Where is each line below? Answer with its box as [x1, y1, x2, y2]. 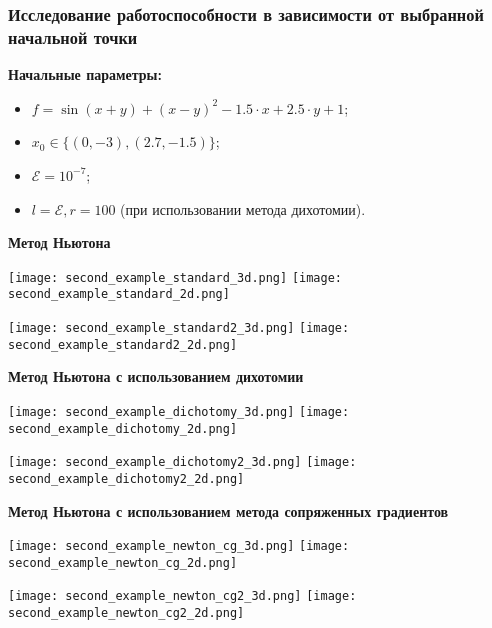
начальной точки [8, 24, 138, 49]
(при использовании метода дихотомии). [120, 198, 366, 219]
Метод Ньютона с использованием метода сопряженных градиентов [8, 500, 449, 521]
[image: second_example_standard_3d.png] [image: [8, 270, 342, 285]
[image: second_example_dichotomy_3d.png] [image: [8, 404, 350, 419]
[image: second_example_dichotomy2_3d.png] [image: [8, 455, 357, 470]
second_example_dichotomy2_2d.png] [8, 471, 245, 486]
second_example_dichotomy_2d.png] [8, 421, 238, 436]
